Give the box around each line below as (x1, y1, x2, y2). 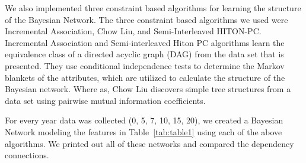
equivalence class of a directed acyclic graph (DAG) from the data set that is (5, 48, 284, 60)
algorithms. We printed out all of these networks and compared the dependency (5, 137, 294, 149)
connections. (5, 149, 49, 161)
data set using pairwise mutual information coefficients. (5, 94, 206, 106)
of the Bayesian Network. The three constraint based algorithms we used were (5, 13, 288, 25)
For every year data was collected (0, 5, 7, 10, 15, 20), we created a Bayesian (5, 114, 283, 126)
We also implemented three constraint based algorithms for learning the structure (5, 2, 301, 14)
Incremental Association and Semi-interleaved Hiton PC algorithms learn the (5, 36, 285, 48)
